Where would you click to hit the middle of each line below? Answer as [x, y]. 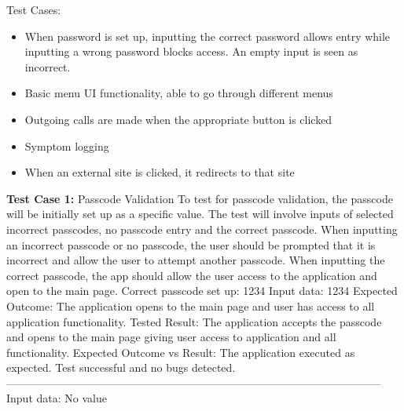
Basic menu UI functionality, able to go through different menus [179, 93]
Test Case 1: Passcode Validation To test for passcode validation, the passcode [200, 198]
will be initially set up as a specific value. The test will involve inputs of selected [200, 214]
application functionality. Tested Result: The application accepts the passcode [194, 321]
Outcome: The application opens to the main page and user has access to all [191, 306]
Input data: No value [57, 398]
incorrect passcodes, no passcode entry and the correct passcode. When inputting [202, 229]
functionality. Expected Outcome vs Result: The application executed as [181, 352]
